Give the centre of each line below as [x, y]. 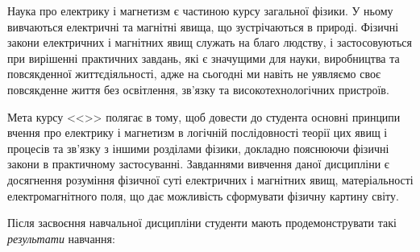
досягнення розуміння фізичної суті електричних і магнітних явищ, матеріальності [210, 179]
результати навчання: [61, 238]
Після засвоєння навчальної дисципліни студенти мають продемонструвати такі [202, 223]
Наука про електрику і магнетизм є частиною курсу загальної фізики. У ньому [200, 10]
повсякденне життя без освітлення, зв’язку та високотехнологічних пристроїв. [198, 89]
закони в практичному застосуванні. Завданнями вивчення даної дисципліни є [198, 164]
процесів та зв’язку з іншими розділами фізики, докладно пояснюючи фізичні [198, 148]
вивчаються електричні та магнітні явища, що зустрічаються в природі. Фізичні [203, 26]
